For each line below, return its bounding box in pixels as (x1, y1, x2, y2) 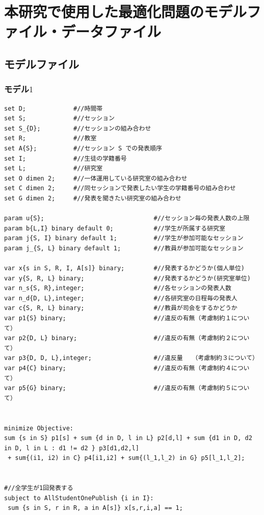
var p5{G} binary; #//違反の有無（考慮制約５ (4, 384, 231, 392)
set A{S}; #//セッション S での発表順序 (4, 144, 162, 152)
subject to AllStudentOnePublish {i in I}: (4, 494, 154, 502)
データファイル (61, 21, 162, 42)
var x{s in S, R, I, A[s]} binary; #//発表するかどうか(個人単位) (4, 265, 245, 272)
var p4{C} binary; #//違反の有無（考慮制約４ (4, 365, 231, 372)
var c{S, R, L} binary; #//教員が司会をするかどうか (4, 304, 237, 312)
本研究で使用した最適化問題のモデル (4, 1, 247, 22)
